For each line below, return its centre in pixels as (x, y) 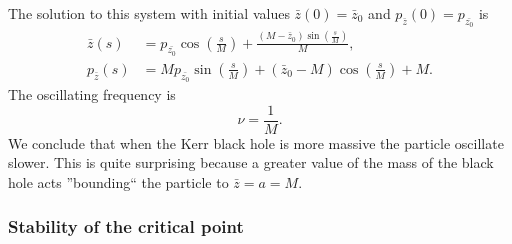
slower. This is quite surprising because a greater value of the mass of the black (251, 162)
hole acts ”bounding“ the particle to (118, 181)
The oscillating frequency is (92, 93)
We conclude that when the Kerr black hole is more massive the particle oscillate (256, 142)
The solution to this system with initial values (149, 13)
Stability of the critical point (126, 226)
